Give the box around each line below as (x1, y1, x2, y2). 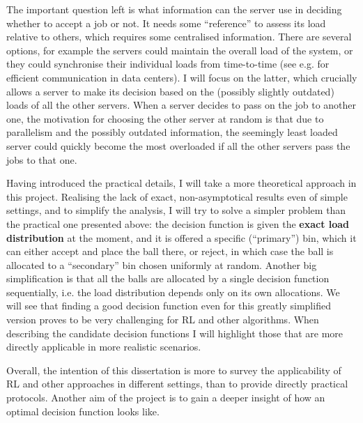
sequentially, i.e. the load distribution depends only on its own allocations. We (6, 284, 340, 299)
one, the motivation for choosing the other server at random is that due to (6, 111, 324, 125)
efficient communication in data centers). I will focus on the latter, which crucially (6, 70, 357, 84)
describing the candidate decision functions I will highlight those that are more (6, 325, 343, 340)
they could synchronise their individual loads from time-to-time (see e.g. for (6, 56, 330, 71)
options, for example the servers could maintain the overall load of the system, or (6, 43, 353, 57)
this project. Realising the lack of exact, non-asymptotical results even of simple (6, 189, 348, 203)
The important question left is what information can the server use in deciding (6, 2, 342, 16)
